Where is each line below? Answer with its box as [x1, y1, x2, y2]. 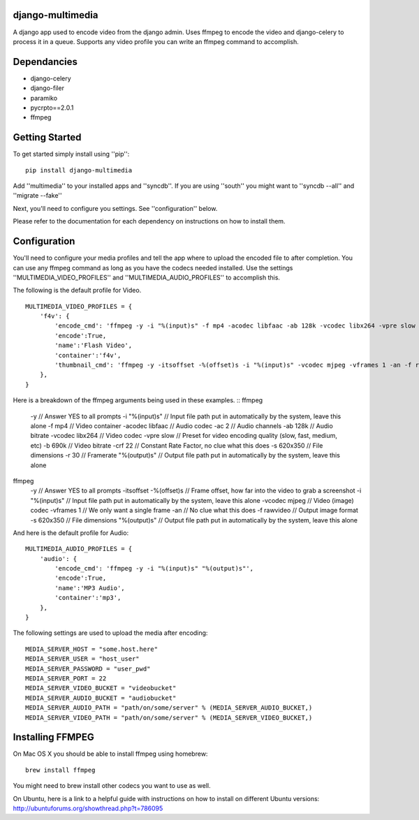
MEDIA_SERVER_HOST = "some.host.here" [25, 645, 159, 653]
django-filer [30, 84, 64, 92]
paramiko [30, 94, 58, 102]
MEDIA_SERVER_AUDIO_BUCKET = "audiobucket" [25, 694, 177, 702]
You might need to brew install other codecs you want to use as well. [13, 782, 211, 790]
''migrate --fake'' [13, 191, 62, 200]
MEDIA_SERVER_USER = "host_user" [25, 655, 140, 663]
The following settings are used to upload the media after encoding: [13, 629, 208, 637]
